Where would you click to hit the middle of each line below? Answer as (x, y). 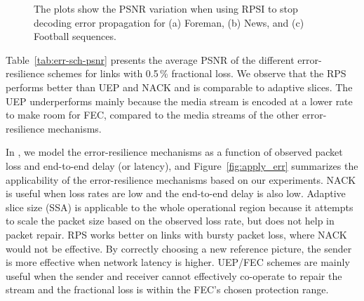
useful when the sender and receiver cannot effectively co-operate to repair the (174, 275)
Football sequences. (75, 36)
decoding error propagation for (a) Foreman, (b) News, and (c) (169, 22)
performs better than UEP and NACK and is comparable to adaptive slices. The (179, 87)
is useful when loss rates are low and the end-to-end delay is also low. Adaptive (176, 193)
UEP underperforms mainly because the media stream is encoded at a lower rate (179, 101)
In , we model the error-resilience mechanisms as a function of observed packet (174, 152)
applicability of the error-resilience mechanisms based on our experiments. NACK (181, 179)
